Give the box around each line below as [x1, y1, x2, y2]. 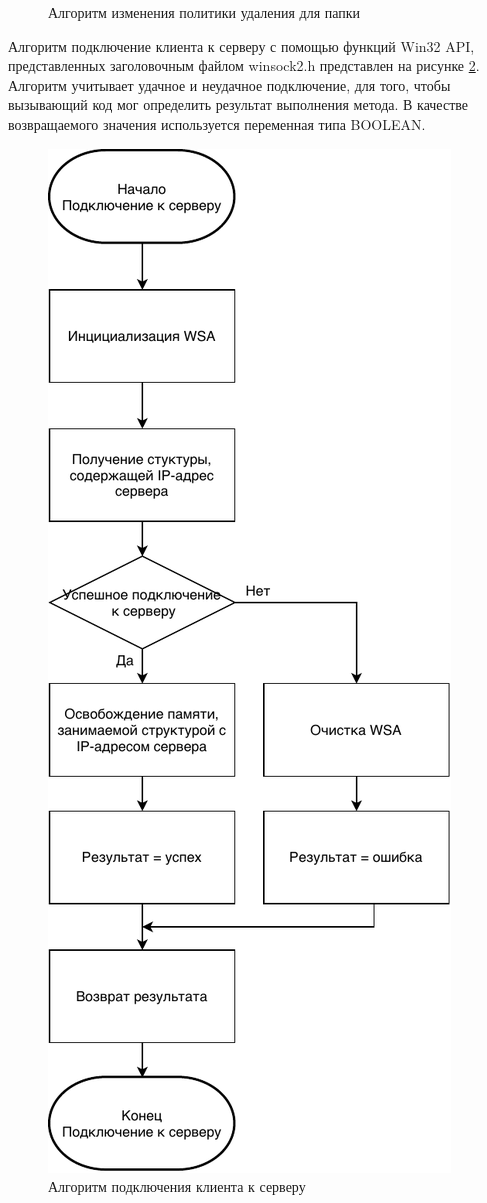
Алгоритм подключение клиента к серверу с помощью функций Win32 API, [8, 35, 475, 56]
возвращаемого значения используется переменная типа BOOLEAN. [8, 113, 426, 134]
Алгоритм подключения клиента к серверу [48, 1176, 306, 1197]
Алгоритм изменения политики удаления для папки [48, 2, 361, 22]
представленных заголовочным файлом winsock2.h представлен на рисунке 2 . [8, 55, 480, 76]
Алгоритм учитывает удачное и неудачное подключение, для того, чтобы [8, 74, 451, 95]
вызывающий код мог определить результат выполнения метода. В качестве [8, 94, 468, 115]
